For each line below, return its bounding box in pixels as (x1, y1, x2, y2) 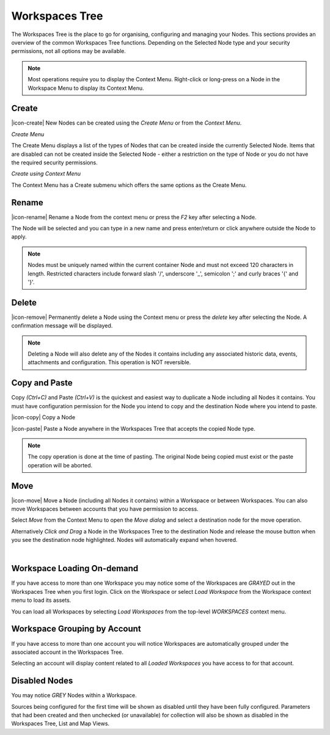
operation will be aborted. (28, 461, 93, 469)
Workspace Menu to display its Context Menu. (28, 84, 144, 92)
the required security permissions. (11, 159, 98, 166)
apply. (11, 233, 27, 241)
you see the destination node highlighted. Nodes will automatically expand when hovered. (11, 536, 238, 544)
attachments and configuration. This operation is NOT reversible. (28, 359, 191, 366)
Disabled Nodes (11, 676, 73, 686)
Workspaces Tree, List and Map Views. (11, 720, 110, 727)
